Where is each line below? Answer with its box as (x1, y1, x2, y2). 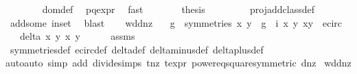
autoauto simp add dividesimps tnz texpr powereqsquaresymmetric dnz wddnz (5, 56, 352, 70)
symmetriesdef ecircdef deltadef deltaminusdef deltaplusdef (10, 42, 264, 56)
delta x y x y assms (19, 29, 135, 43)
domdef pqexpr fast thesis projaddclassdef (42, 2, 315, 16)
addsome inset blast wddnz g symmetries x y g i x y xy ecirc (10, 15, 343, 29)
